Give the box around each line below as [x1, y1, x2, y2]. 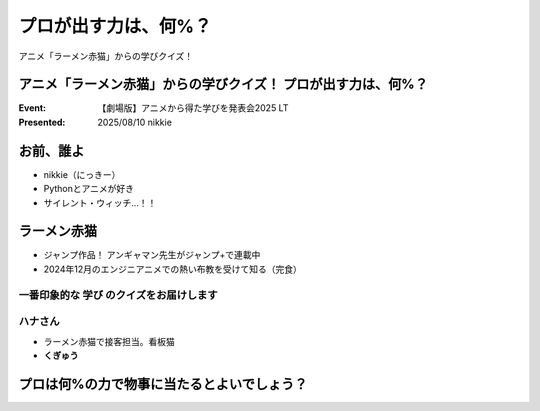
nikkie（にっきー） [43, 168, 121, 180]
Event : [18, 102, 47, 114]
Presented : [18, 116, 66, 128]
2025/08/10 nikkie [97, 116, 172, 128]
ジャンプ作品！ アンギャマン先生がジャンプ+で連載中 [43, 249, 261, 261]
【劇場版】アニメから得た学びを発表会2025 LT [97, 102, 289, 114]
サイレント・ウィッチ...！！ [43, 196, 157, 209]
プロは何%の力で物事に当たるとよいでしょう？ [18, 375, 308, 392]
